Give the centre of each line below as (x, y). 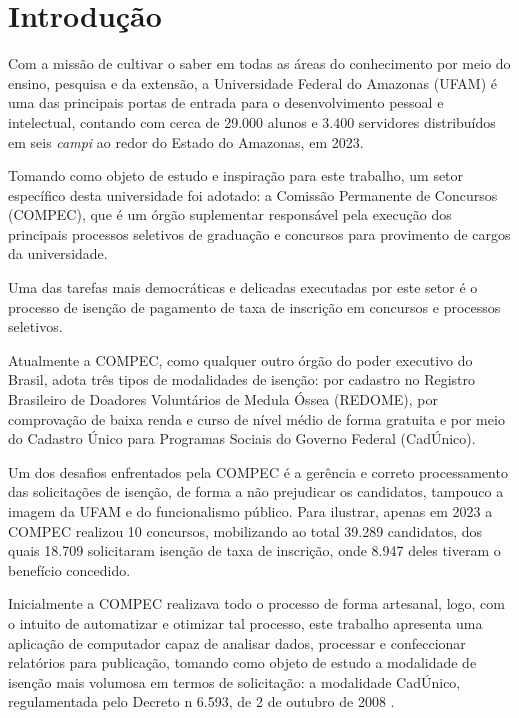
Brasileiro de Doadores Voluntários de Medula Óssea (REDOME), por (223, 399)
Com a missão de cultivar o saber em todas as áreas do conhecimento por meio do (259, 63)
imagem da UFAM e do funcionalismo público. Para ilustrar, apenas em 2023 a (250, 511)
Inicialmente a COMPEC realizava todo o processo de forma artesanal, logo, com (256, 603)
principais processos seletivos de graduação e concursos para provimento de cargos (259, 233)
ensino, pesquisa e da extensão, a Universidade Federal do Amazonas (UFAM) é (252, 82)
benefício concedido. (69, 569)
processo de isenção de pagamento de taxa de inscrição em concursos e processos (254, 306)
